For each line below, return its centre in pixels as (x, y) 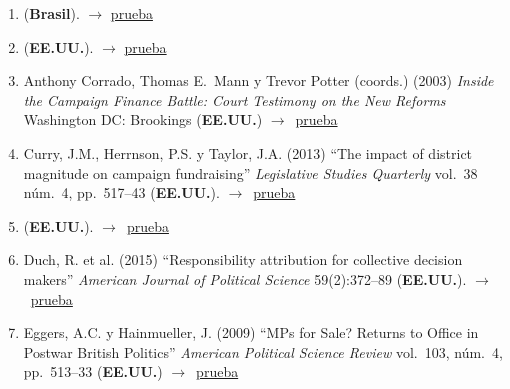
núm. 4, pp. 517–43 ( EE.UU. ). (121, 192)
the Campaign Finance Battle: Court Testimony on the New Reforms (234, 99)
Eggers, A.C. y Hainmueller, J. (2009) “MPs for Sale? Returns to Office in (251, 332)
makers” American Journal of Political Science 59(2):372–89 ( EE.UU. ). (245, 278)
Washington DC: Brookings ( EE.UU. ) (143, 119)
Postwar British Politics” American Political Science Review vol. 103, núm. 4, (263, 351)
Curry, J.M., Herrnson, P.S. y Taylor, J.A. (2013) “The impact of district (248, 152)
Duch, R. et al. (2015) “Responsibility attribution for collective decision (243, 259)
